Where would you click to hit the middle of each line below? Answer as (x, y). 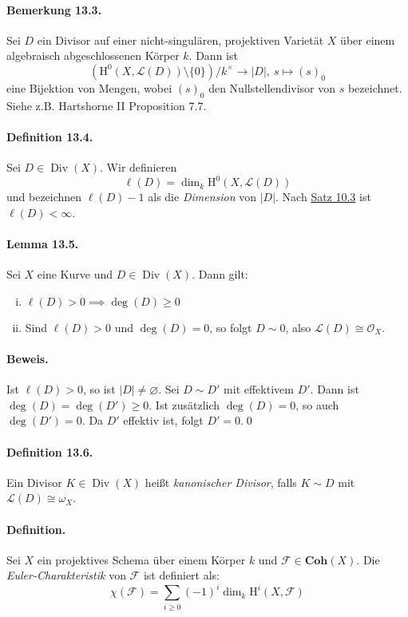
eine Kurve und (75, 274)
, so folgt (231, 327)
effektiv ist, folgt (163, 420)
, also (298, 327)
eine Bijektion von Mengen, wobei (89, 87)
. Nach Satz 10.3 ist (323, 197)
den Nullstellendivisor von (272, 87)
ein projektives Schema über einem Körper (141, 559)
